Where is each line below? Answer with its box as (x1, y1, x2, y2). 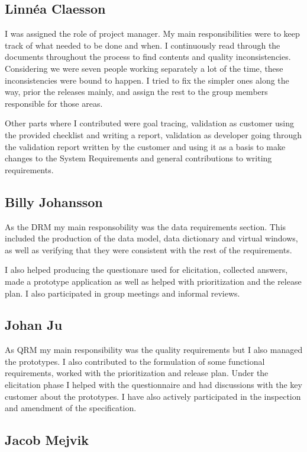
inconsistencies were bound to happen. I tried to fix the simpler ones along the (5, 74, 289, 86)
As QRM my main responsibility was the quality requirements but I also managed (5, 343, 303, 356)
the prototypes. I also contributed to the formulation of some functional (5, 355, 265, 367)
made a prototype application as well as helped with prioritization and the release (5, 275, 302, 287)
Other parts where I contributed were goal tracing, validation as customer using (5, 117, 295, 129)
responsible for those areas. (5, 97, 103, 109)
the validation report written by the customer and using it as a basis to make (5, 140, 286, 152)
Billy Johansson (5, 192, 103, 211)
